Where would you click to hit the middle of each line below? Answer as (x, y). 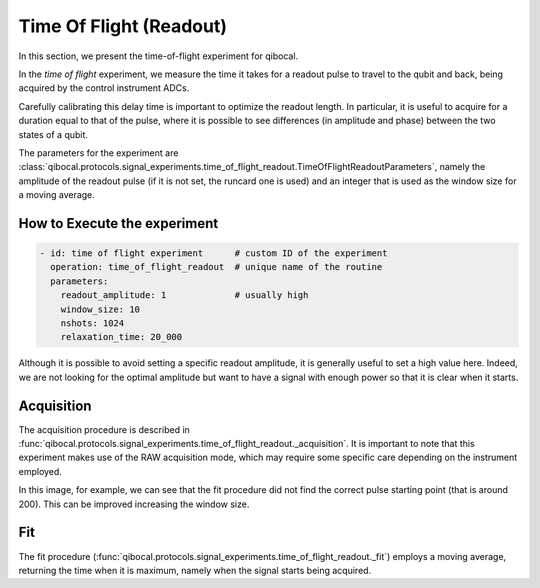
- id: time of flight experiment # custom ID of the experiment (213, 253)
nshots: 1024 (92, 323)
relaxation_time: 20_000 (121, 337)
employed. (40, 471)
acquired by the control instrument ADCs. (104, 88)
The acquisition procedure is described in (104, 429)
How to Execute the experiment (118, 223)
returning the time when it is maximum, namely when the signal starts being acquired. (195, 570)
